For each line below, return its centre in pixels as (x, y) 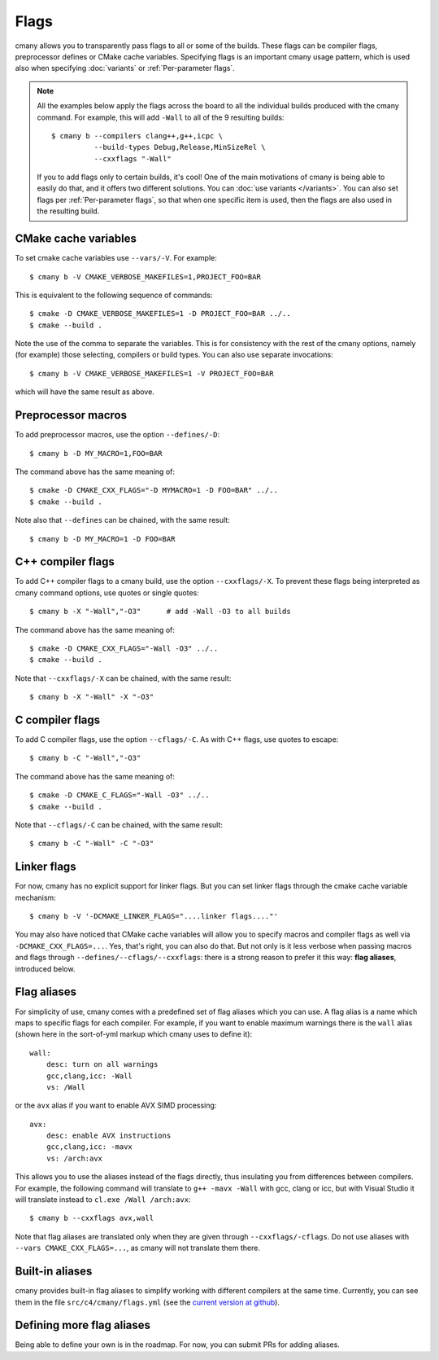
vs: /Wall (65, 1087)
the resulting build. (68, 211)
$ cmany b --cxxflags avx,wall (92, 1218)
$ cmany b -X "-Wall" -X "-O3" (92, 697)
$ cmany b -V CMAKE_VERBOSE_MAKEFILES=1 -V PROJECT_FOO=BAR (152, 373)
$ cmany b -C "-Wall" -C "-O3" (92, 844)
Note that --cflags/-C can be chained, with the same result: (119, 825)
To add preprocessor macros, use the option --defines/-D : (117, 435)
